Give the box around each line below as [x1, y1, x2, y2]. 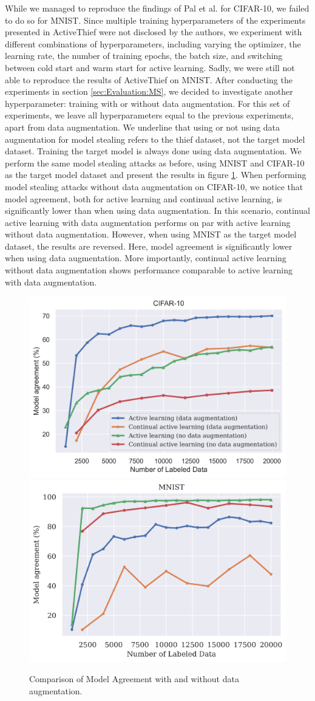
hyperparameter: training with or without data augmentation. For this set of [5, 97, 290, 109]
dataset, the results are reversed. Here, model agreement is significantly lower [5, 239, 293, 252]
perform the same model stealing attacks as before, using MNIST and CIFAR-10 [5, 156, 305, 169]
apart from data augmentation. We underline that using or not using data [5, 120, 280, 133]
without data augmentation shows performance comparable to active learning [5, 264, 293, 276]
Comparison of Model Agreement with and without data [29, 672, 239, 685]
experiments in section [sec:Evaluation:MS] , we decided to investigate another [5, 85, 293, 98]
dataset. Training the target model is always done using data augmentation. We [5, 145, 302, 157]
